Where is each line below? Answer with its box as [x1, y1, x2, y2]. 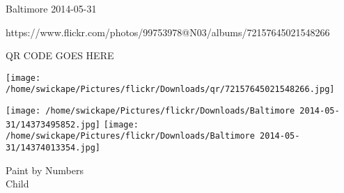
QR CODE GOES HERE [6, 48, 114, 63]
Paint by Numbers [6, 162, 84, 177]
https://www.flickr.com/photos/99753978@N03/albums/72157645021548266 [6, 24, 330, 39]
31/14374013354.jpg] [6, 143, 101, 153]
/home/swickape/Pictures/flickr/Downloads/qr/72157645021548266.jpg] [6, 84, 335, 95]
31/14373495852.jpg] [6, 119, 101, 130]
